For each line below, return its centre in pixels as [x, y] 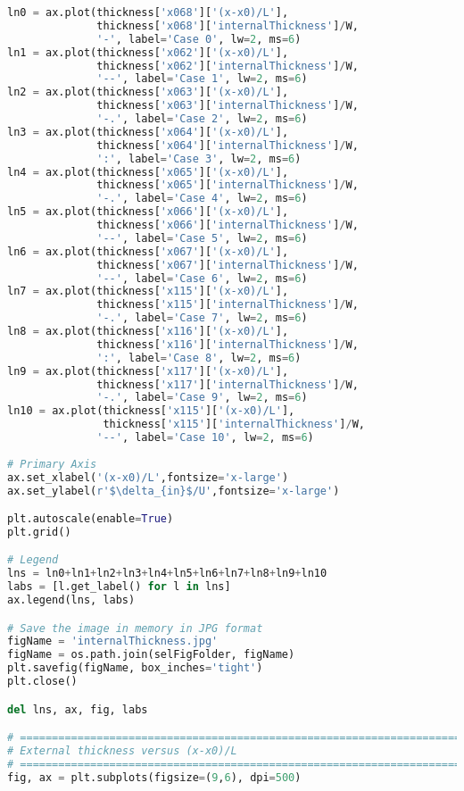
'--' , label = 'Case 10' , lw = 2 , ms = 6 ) [205, 437]
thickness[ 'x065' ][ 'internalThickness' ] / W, [228, 185]
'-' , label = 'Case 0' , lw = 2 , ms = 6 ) [199, 39]
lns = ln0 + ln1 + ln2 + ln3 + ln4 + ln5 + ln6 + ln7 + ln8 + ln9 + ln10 [167, 574]
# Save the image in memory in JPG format [135, 628]
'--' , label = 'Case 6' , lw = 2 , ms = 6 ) [202, 278]
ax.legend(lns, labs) [71, 600]
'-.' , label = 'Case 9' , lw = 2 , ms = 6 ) [202, 398]
